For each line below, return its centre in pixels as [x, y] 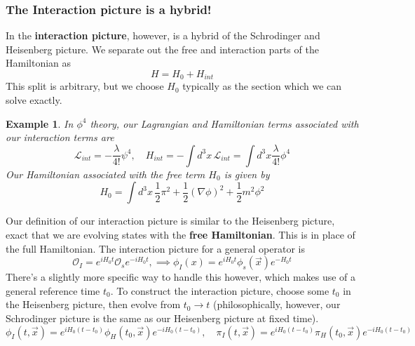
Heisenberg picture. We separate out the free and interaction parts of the [162, 49]
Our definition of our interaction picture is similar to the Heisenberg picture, [170, 221]
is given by [247, 174]
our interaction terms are [60, 137]
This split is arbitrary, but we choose [85, 86]
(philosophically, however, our [277, 304]
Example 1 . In [40, 123]
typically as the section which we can [262, 86]
